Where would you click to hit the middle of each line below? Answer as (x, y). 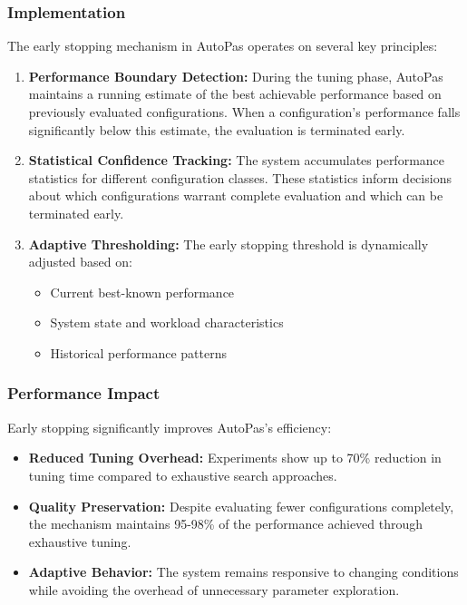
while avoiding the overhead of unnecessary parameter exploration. (214, 589)
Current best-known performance (142, 292)
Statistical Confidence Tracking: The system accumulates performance (237, 160)
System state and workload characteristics (167, 322)
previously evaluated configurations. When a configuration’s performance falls (244, 112)
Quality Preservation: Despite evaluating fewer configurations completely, (241, 506)
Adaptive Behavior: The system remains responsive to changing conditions (243, 572)
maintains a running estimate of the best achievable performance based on (235, 94)
